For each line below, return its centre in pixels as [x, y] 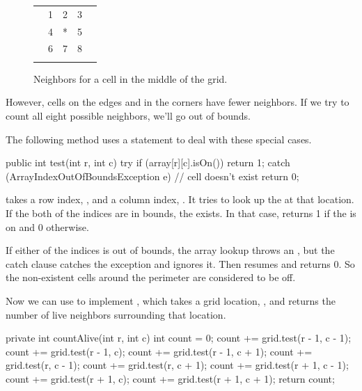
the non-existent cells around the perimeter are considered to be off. [151, 277]
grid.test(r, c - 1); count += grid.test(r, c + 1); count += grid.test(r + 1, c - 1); [177, 365]
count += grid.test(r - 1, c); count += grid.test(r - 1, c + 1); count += [159, 351]
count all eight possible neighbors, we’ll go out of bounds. [128, 115]
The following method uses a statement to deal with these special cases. [159, 139]
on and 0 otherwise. [47, 226]
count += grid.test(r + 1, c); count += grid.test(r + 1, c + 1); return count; [170, 378]
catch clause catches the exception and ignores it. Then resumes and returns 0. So [180, 263]
